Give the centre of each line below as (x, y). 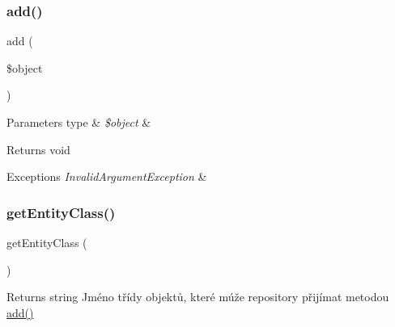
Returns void (38, 149)
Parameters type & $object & (79, 122)
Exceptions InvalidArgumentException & (107, 176)
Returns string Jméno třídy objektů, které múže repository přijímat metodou (198, 297)
